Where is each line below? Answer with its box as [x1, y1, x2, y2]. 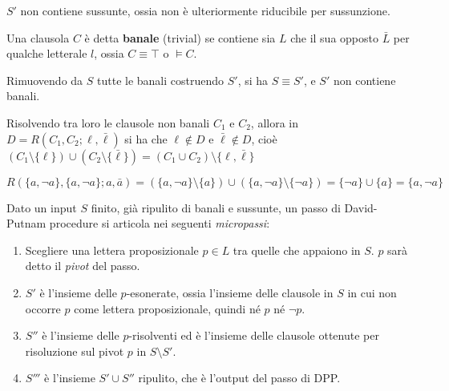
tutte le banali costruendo [97, 71, 224, 88]
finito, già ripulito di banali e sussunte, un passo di [91, 199, 341, 216]
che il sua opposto [290, 29, 378, 46]
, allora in [250, 114, 299, 131]
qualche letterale [6, 45, 87, 62]
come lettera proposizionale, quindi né [74, 300, 261, 316]
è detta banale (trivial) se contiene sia [84, 29, 276, 46]
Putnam [6, 215, 47, 232]
